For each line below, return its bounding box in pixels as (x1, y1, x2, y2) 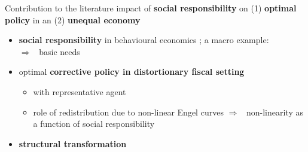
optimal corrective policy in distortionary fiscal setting (19, 65, 245, 78)
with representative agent (33, 85, 126, 98)
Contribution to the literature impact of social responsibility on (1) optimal (5, 2, 297, 14)
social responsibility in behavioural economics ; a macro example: (19, 34, 269, 46)
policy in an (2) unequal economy (5, 13, 141, 26)
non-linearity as (246, 105, 303, 118)
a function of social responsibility (33, 117, 155, 130)
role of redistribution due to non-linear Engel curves (33, 105, 224, 118)
